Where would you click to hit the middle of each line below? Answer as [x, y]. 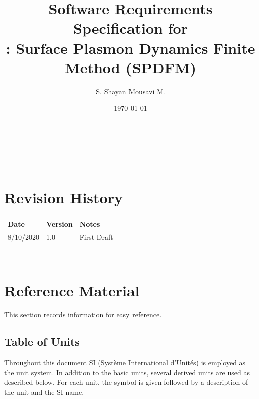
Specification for [131, 28]
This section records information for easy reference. [83, 314]
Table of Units [42, 342]
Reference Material [72, 290]
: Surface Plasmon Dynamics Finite [131, 47]
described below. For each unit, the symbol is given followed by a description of [126, 382]
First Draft [96, 237]
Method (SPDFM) [131, 67]
